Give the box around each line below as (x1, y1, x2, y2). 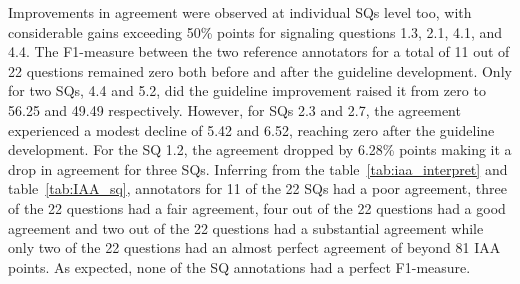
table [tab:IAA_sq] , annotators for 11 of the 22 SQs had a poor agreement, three (8, 178, 508, 199)
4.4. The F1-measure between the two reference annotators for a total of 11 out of (8, 41, 510, 62)
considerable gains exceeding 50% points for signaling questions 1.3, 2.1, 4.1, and (8, 21, 503, 42)
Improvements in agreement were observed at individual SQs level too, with (8, 2, 472, 22)
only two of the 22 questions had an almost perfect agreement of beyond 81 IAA (8, 237, 501, 258)
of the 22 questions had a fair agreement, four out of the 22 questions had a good (8, 197, 506, 218)
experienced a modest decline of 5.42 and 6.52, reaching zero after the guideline (8, 119, 495, 140)
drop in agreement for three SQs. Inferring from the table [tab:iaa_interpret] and (8, 158, 508, 179)
